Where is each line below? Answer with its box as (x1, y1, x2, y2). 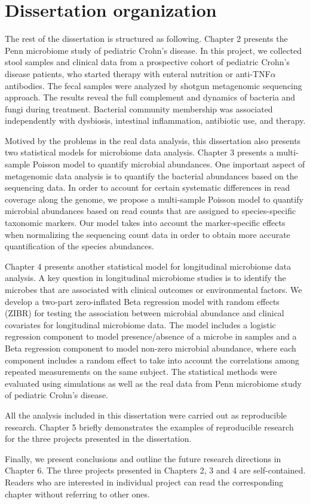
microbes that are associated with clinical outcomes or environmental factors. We (5, 283, 302, 295)
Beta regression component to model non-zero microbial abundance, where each (5, 341, 296, 354)
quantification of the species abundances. (5, 240, 154, 252)
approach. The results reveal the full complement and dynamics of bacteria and (5, 91, 296, 103)
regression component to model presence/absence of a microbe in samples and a (5, 330, 297, 343)
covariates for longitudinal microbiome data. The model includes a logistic (5, 318, 276, 331)
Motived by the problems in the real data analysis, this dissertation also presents (5, 134, 301, 146)
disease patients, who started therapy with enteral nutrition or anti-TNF (5, 67, 271, 80)
